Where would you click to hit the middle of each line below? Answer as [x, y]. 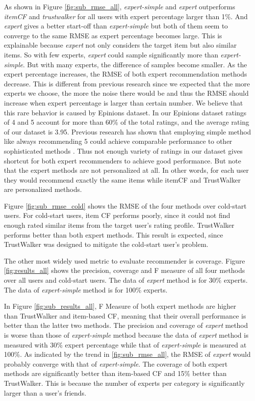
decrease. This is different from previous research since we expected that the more [127, 83]
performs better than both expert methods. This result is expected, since [114, 234]
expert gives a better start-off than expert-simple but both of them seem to [116, 26]
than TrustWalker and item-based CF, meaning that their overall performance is [125, 315]
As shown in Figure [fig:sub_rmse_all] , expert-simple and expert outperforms [120, 6]
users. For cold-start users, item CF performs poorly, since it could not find [117, 215]
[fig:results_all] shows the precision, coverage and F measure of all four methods [125, 270]
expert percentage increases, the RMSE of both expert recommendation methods [126, 74]
